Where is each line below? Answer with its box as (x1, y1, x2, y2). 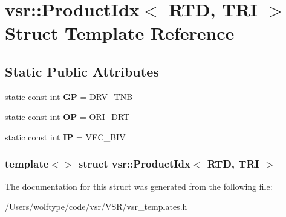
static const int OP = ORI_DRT (5, 110, 130, 123)
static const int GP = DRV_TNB (5, 90, 133, 102)
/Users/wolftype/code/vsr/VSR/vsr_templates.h (5, 200, 187, 213)
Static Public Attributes (5, 61, 159, 80)
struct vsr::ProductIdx (78, 156, 190, 171)
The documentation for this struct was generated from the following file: (5, 180, 273, 192)
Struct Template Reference (5, 20, 235, 45)
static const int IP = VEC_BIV (5, 130, 126, 143)
